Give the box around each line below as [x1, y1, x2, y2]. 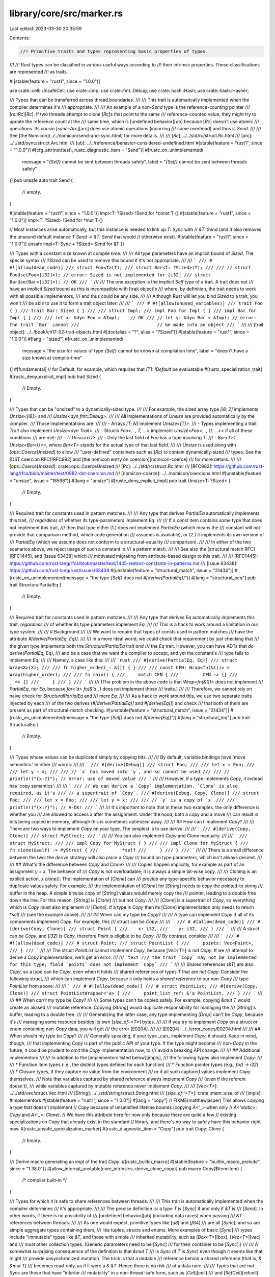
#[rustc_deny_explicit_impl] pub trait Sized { [9, 373, 101, 380]
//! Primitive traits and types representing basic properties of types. [20, 49, 208, 54]
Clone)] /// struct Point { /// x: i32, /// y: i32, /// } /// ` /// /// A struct [47, 926, 260, 932]
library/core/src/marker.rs [9, 8, 123, 19]
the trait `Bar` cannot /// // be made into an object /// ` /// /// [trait [9, 322, 264, 328]
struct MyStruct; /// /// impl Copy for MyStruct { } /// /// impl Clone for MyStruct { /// [9, 840, 249, 846]
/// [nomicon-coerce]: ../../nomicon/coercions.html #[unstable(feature [115, 470, 262, 477]
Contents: [9, 35, 30, 41]
